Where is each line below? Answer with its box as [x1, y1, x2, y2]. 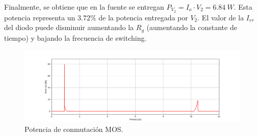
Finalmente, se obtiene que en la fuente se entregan [4, 2, 164, 12]
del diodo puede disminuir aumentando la [4, 22, 134, 33]
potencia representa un [4, 12, 75, 22]
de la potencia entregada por [98, 12, 188, 22]
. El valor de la [197, 12, 244, 22]
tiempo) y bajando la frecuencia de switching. [4, 32, 147, 43]
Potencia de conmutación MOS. [24, 124, 123, 134]
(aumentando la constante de [146, 22, 237, 33]
